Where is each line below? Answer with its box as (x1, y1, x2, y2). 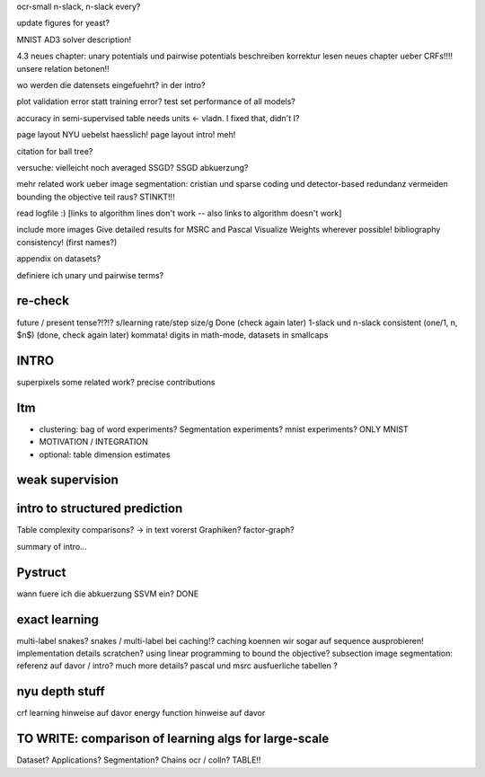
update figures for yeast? (16, 18, 110, 29)
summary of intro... (16, 541, 87, 552)
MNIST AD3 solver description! (16, 34, 132, 45)
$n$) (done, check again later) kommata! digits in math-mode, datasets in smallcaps (16, 329, 329, 340)
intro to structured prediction (16, 501, 183, 517)
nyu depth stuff (16, 684, 105, 700)
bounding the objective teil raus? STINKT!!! (16, 191, 175, 202)
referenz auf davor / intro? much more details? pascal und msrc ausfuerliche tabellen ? (16, 660, 339, 671)
